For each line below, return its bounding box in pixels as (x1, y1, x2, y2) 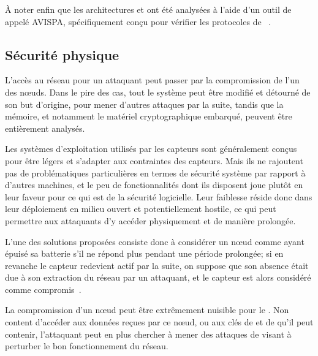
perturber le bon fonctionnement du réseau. (5, 339, 168, 352)
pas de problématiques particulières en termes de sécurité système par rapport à (5, 166, 306, 179)
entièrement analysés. (5, 121, 85, 134)
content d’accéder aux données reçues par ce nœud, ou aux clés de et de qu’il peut (5, 316, 314, 328)
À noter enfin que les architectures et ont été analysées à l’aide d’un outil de (5, 3, 292, 15)
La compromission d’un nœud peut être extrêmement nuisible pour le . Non (5, 303, 289, 316)
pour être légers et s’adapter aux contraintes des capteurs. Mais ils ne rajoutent (5, 154, 303, 167)
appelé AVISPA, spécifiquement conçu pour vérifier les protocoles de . (5, 15, 271, 28)
